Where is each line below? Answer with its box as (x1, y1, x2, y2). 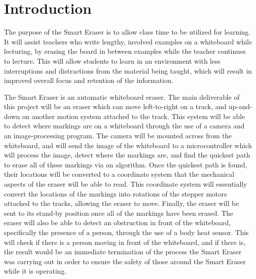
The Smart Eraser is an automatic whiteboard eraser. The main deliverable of (4, 91, 240, 102)
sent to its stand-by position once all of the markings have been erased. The (4, 207, 233, 218)
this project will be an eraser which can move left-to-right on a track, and (4, 101, 227, 112)
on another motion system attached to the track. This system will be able (22, 111, 245, 121)
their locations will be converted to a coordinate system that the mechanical (4, 169, 234, 179)
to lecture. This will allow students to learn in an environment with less (4, 55, 220, 66)
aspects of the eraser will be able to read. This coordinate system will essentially (4, 179, 247, 189)
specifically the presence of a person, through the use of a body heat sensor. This (4, 227, 249, 237)
